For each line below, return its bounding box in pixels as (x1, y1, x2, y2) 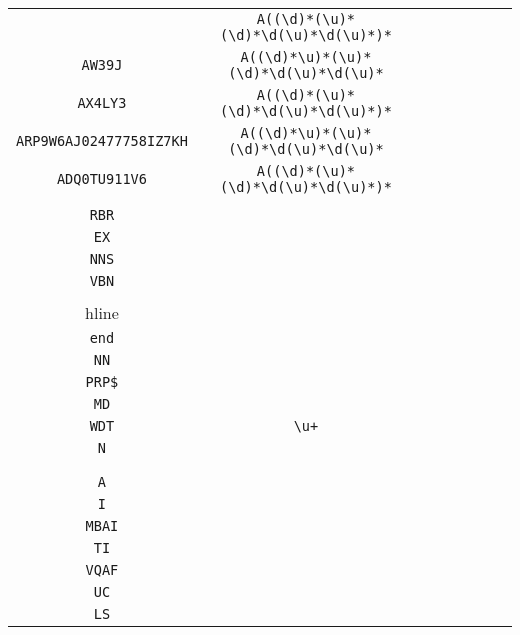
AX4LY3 (77, 95, 127, 111)
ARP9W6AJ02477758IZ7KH (16, 133, 188, 149)
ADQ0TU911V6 (56, 171, 147, 187)
